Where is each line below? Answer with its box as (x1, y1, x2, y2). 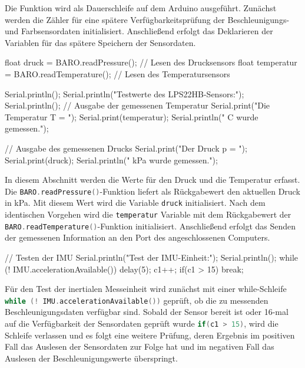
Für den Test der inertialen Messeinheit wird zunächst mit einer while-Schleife (5, 282, 287, 295)
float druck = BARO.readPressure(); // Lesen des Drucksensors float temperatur (5, 56, 297, 68)
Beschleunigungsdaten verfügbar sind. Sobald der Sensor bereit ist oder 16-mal (5, 305, 289, 318)
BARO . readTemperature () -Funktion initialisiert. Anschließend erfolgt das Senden (5, 219, 296, 232)
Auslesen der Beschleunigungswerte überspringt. (5, 351, 178, 364)
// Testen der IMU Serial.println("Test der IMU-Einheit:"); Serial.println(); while (5, 251, 299, 263)
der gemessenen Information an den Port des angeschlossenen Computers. (5, 231, 270, 244)
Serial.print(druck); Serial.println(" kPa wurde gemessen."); (5, 153, 218, 166)
